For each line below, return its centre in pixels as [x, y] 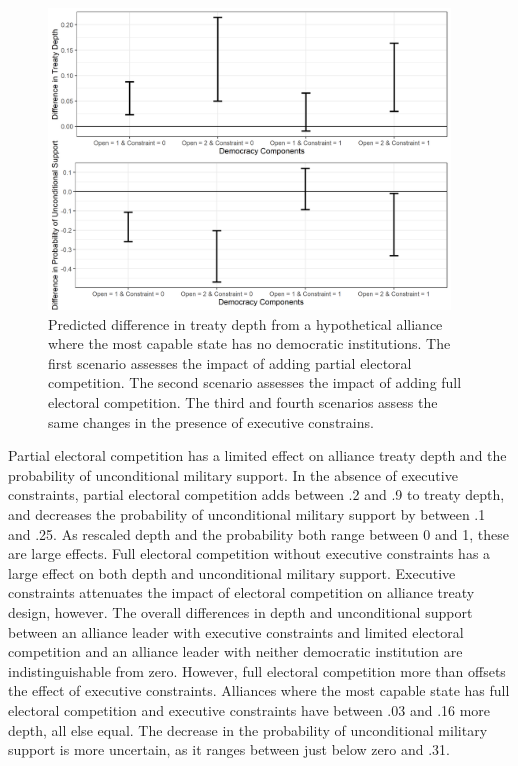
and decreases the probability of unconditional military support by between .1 [247, 514]
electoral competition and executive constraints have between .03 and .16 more [249, 709]
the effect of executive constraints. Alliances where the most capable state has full [259, 690]
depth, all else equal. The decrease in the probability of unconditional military [248, 729]
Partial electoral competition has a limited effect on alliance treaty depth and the [257, 455]
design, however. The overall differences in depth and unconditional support [240, 612]
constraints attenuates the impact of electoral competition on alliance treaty [241, 592]
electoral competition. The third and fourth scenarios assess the [243, 402]
